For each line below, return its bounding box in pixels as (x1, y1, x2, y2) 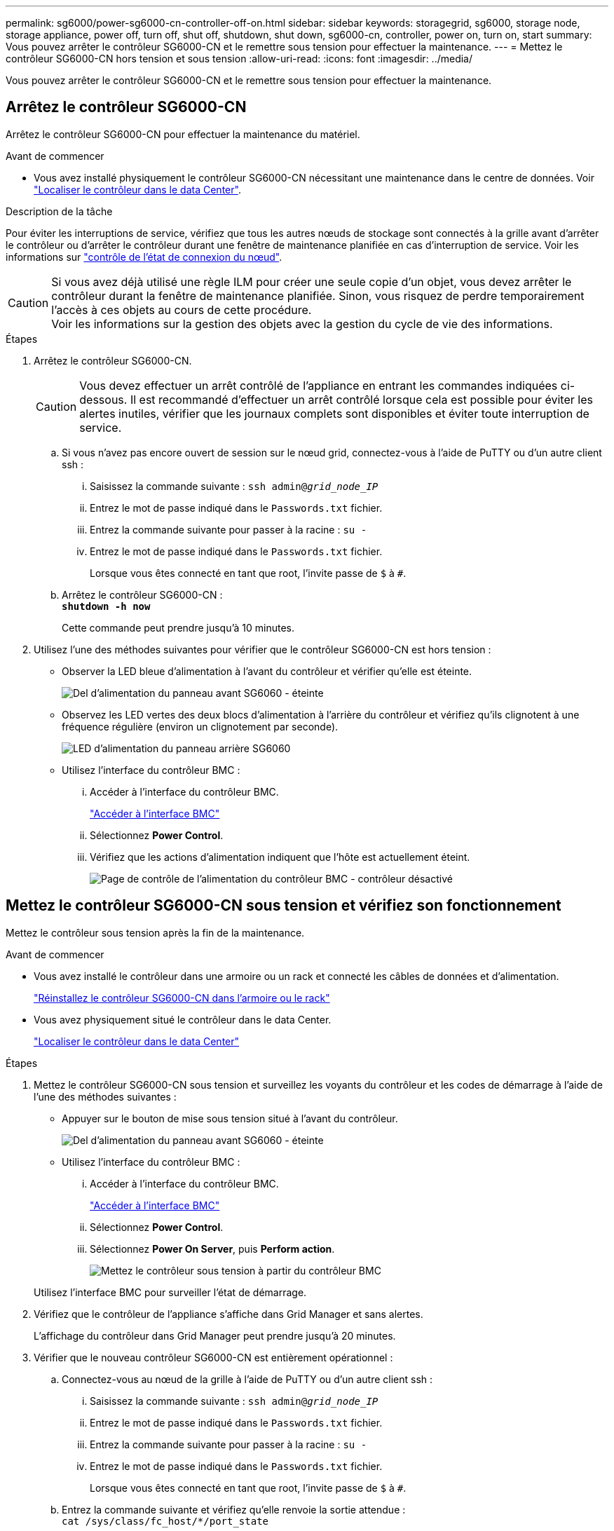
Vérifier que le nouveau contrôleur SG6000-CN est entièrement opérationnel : (34, 1351, 393, 1363)
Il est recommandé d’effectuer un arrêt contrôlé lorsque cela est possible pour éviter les (130, 392, 593, 407)
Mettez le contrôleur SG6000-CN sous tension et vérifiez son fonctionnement (6, 897, 561, 915)
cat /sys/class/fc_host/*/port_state (62, 1515, 269, 1527)
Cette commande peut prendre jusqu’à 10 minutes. (62, 621, 294, 634)
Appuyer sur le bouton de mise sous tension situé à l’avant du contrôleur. (62, 1112, 398, 1124)
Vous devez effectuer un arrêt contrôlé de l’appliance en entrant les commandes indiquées (79, 378, 558, 393)
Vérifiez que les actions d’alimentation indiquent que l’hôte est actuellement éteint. (90, 850, 470, 863)
